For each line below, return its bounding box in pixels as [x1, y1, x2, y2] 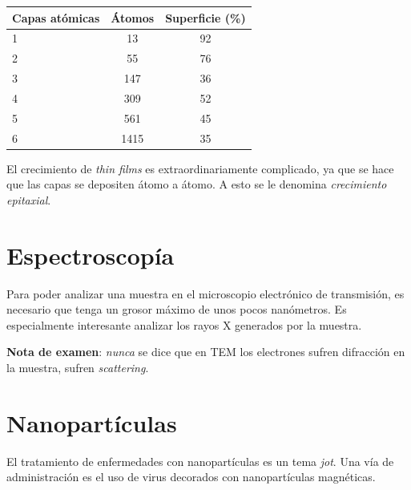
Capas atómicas [12, 9, 100, 26]
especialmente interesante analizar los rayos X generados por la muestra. [6, 316, 362, 333]
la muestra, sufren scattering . [6, 358, 149, 375]
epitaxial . [6, 191, 51, 208]
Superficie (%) [165, 9, 246, 26]
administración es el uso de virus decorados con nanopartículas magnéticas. [6, 468, 376, 485]
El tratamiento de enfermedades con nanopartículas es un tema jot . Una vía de [6, 452, 394, 469]
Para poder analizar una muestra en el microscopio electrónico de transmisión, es [6, 285, 405, 302]
